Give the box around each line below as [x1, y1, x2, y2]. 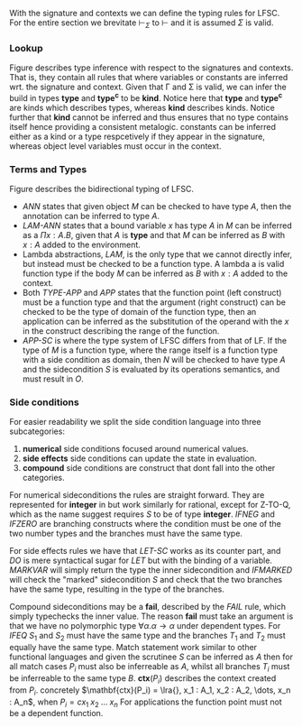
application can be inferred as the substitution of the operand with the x [22, 316, 289, 327]
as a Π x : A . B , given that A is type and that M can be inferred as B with [22, 230, 286, 241]
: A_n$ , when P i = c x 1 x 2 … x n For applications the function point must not [9, 696, 282, 709]
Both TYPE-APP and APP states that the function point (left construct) [22, 288, 282, 299]
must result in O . [22, 373, 84, 384]
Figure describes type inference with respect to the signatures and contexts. [9, 62, 294, 73]
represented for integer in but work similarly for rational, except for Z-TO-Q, [9, 500, 291, 511]
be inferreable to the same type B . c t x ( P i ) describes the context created [9, 672, 277, 686]
